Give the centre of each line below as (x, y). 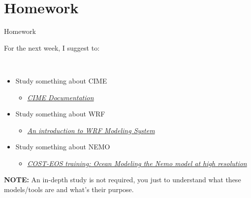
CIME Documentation (61, 97)
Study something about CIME (61, 80)
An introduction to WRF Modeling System (91, 130)
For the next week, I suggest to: (52, 47)
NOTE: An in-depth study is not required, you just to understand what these (123, 180)
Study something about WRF (60, 114)
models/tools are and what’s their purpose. (69, 189)
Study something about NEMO (63, 147)
